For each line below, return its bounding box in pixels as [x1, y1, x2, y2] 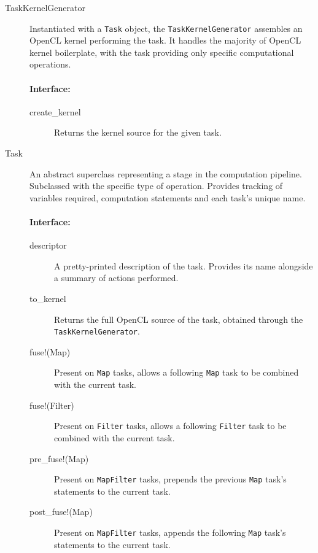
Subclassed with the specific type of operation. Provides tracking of [29, 179, 283, 192]
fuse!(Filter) [29, 398, 74, 411]
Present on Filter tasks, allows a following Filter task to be [54, 419, 287, 432]
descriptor [29, 239, 67, 252]
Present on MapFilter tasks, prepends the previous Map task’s [54, 473, 287, 485]
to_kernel [29, 292, 66, 304]
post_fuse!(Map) [29, 505, 93, 518]
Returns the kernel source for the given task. [54, 126, 222, 139]
